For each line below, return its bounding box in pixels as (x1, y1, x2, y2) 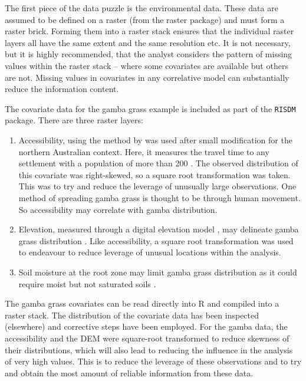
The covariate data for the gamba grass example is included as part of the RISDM (5, 102, 296, 114)
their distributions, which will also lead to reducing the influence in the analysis (5, 343, 293, 356)
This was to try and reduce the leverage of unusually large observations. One (18, 180, 297, 192)
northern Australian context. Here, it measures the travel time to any (18, 145, 269, 157)
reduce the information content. (5, 83, 119, 95)
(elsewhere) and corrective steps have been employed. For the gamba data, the (5, 320, 288, 333)
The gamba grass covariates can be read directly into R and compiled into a (5, 297, 279, 310)
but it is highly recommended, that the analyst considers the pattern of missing (5, 48, 292, 60)
